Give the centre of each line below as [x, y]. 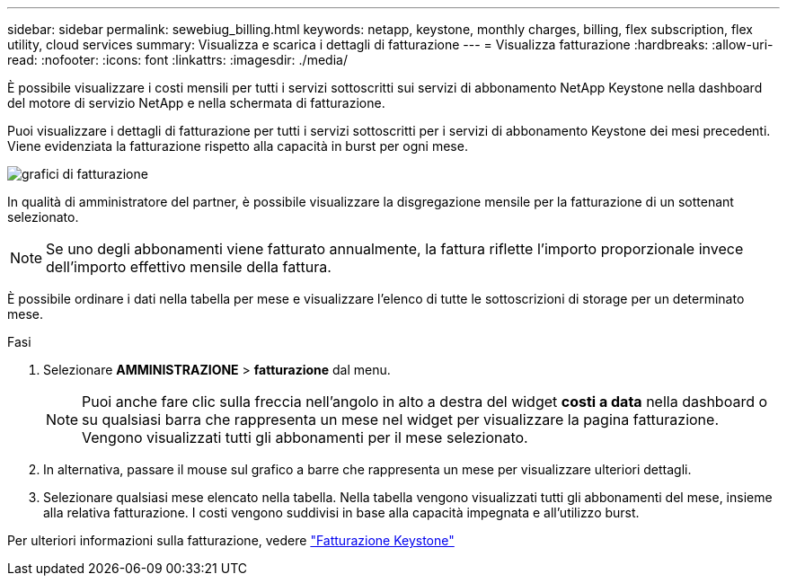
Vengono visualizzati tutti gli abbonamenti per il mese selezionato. [305, 437]
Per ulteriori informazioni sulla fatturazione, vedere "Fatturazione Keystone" [231, 540]
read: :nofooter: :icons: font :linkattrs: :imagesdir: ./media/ [177, 60]
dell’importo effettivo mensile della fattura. [189, 267]
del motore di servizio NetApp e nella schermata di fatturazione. [196, 103]
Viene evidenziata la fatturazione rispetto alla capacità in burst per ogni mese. [238, 146]
